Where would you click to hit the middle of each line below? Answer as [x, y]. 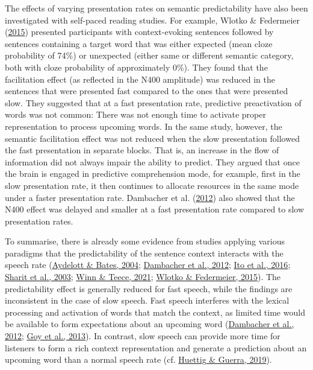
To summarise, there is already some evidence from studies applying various [145, 241]
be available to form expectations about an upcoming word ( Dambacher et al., [150, 324]
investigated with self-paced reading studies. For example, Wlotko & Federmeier [153, 20]
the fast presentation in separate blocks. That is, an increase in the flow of [142, 150]
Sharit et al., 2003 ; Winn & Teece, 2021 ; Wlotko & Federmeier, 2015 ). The [143, 277]
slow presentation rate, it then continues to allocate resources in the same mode [152, 185]
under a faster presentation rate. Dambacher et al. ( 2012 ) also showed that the [150, 197]
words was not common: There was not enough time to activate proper [135, 114]
